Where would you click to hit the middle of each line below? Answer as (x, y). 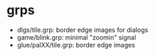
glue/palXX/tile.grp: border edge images (76, 45)
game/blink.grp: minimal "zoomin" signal (76, 37)
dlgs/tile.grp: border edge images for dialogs (82, 30)
